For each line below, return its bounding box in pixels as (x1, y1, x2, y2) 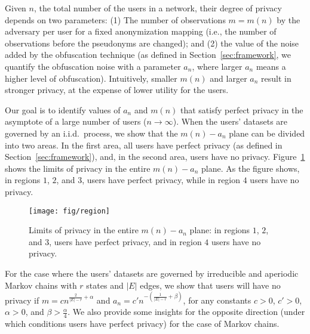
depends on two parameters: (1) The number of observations (5, 13, 226, 26)
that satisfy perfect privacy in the (180, 103, 303, 116)
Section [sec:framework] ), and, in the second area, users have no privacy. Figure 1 (5, 150, 305, 163)
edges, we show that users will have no (140, 279, 281, 291)
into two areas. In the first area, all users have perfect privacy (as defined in (5, 138, 283, 151)
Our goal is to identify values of (5, 103, 121, 116)
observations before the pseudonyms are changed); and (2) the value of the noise (5, 36, 299, 49)
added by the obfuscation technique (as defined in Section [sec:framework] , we (5, 48, 291, 61)
